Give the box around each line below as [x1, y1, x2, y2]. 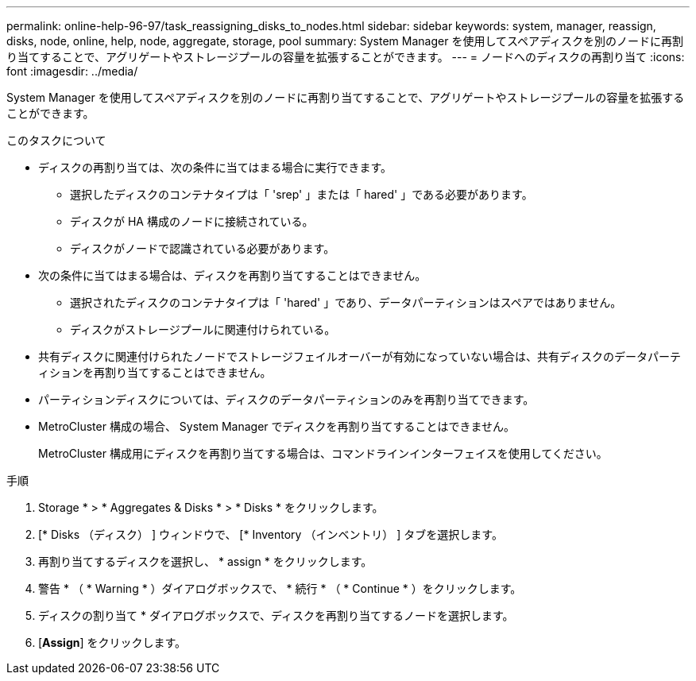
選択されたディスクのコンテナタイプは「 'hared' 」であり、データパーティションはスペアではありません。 [70, 296, 622, 309]
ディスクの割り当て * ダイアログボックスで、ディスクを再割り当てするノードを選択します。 [38, 609, 514, 622]
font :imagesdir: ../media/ [6, 64, 138, 78]
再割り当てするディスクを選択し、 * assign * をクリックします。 [38, 555, 373, 568]
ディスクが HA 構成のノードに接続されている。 [70, 215, 314, 228]
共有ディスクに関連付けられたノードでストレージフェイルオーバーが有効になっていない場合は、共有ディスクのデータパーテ [38, 350, 681, 363]
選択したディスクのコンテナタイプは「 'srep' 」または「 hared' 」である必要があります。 [70, 188, 533, 201]
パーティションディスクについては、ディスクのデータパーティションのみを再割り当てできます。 [38, 393, 535, 406]
